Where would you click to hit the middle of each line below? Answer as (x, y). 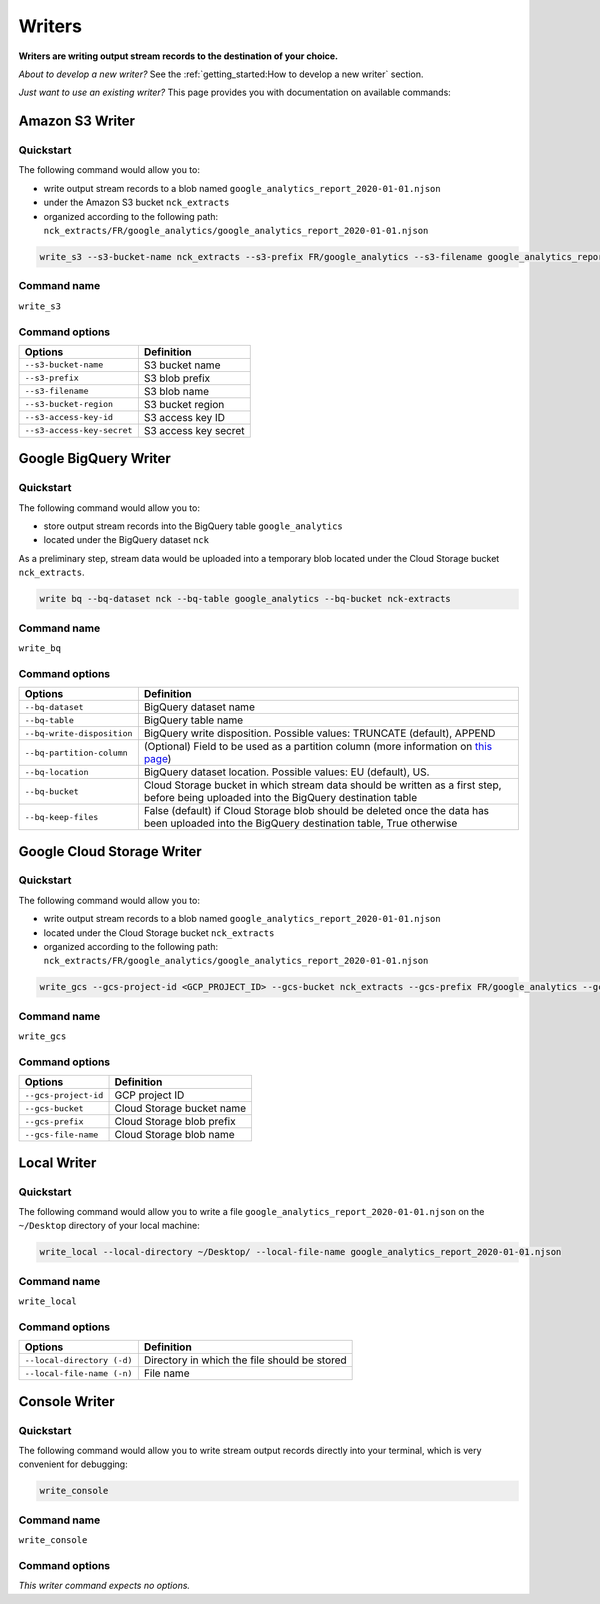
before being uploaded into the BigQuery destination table (280, 798)
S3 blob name (176, 391)
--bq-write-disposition (78, 733)
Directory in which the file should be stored (245, 1360)
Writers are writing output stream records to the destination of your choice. (178, 56)
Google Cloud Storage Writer (110, 851)
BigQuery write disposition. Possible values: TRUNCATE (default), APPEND (319, 733)
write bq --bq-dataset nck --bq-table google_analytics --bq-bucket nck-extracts (245, 599)
